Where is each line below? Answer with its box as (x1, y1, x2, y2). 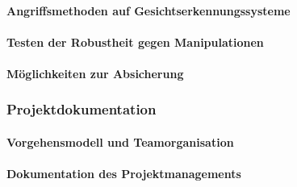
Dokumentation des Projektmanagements (6, 165, 241, 182)
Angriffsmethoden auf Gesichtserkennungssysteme (6, 2, 291, 19)
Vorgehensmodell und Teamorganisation (6, 134, 234, 150)
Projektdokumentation (6, 99, 157, 119)
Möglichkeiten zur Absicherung (6, 64, 184, 81)
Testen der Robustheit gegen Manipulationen (6, 33, 264, 50)
